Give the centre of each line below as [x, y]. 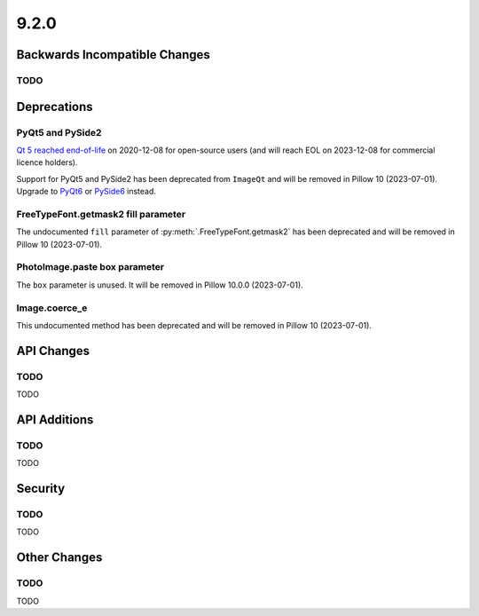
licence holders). [47, 162]
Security [41, 489]
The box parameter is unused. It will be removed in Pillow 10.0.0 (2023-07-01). [160, 285]
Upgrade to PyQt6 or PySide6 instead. [86, 192]
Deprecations [55, 107]
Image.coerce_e [52, 308]
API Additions [55, 419]
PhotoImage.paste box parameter [90, 267]
